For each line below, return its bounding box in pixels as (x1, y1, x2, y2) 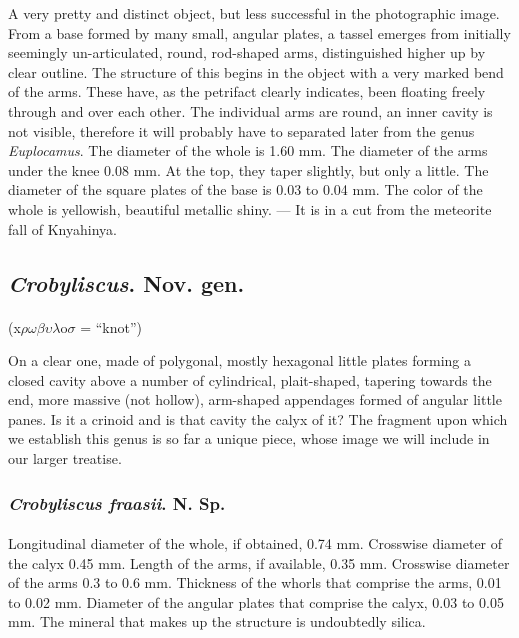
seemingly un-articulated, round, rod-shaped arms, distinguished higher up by (8, 42, 486, 63)
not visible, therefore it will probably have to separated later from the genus (8, 120, 475, 141)
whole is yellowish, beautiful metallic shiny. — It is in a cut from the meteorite (8, 198, 492, 219)
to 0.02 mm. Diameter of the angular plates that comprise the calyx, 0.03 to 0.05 (8, 591, 504, 612)
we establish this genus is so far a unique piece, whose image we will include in (8, 428, 490, 449)
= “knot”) (80, 316, 142, 337)
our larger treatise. (8, 448, 122, 469)
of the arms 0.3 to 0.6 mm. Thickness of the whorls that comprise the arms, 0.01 (8, 572, 502, 593)
